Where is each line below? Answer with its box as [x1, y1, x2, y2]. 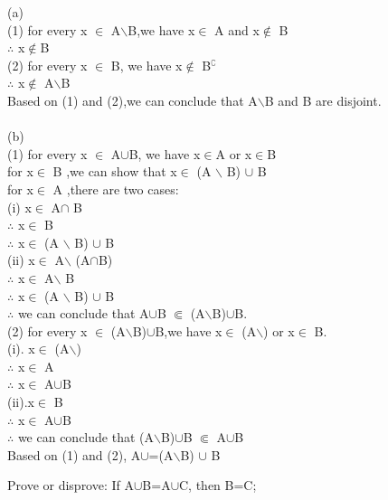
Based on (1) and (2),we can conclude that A [7, 90, 258, 109]
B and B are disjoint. [264, 90, 382, 109]
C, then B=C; [179, 476, 257, 495]
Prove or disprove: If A [7, 476, 134, 495]
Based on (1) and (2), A [7, 445, 141, 464]
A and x [214, 20, 260, 39]
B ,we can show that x [52, 162, 177, 181]
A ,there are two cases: [52, 179, 179, 198]
